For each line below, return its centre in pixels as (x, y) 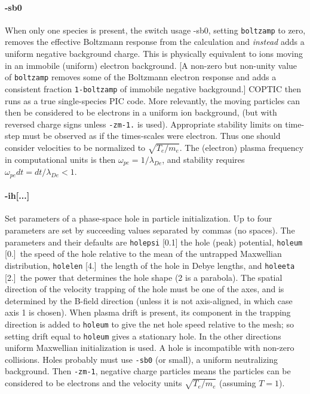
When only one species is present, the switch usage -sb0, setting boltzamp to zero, (155, 30)
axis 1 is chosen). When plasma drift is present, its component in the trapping (148, 312)
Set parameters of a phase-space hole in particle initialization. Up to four (139, 218)
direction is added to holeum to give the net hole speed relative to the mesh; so (149, 324)
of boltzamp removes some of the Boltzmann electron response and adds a (141, 77)
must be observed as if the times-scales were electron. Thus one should (151, 136)
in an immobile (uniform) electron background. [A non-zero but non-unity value (151, 65)
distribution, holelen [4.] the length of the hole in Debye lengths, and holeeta (150, 265)
